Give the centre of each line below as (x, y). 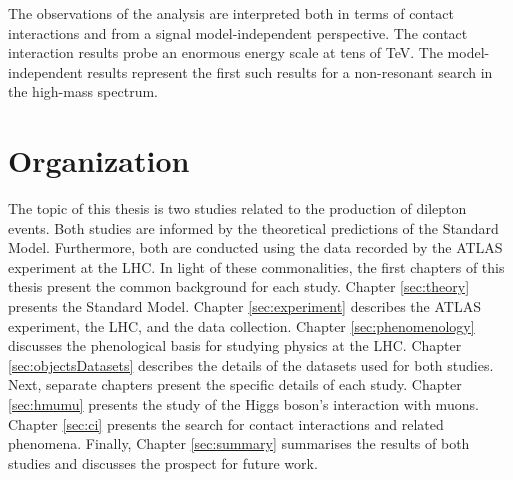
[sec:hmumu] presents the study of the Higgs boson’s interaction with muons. (243, 404)
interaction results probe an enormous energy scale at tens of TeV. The (225, 52)
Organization (99, 160)
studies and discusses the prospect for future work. (163, 462)
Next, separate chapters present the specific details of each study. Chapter (235, 384)
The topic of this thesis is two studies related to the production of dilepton (237, 208)
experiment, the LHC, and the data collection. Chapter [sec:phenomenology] (241, 325)
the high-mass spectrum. (83, 91)
